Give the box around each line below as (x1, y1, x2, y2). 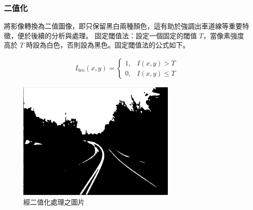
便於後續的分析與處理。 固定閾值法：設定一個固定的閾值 (17, 30, 197, 40)
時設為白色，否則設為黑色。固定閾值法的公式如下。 (26, 40, 190, 50)
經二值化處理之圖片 (23, 196, 85, 207)
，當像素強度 (203, 30, 244, 40)
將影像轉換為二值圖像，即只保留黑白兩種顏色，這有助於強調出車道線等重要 (4, 21, 242, 31)
